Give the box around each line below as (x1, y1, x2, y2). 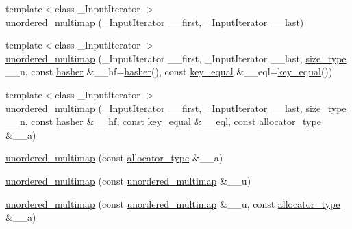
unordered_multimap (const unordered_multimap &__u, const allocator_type (5, 196, 340, 211)
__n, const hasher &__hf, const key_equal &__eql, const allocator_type (5, 114, 321, 129)
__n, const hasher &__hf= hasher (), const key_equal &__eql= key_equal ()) (5, 64, 333, 79)
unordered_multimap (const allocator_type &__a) (5, 150, 223, 165)
